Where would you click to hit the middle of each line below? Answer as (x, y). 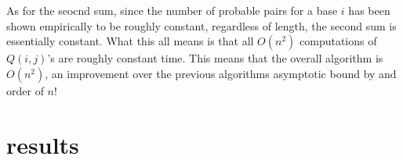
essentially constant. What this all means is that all (130, 41)
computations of (338, 41)
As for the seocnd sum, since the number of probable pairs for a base (172, 10)
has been (369, 10)
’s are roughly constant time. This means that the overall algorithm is (215, 58)
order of (25, 90)
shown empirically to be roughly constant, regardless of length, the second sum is (201, 25)
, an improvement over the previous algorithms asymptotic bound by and (221, 73)
